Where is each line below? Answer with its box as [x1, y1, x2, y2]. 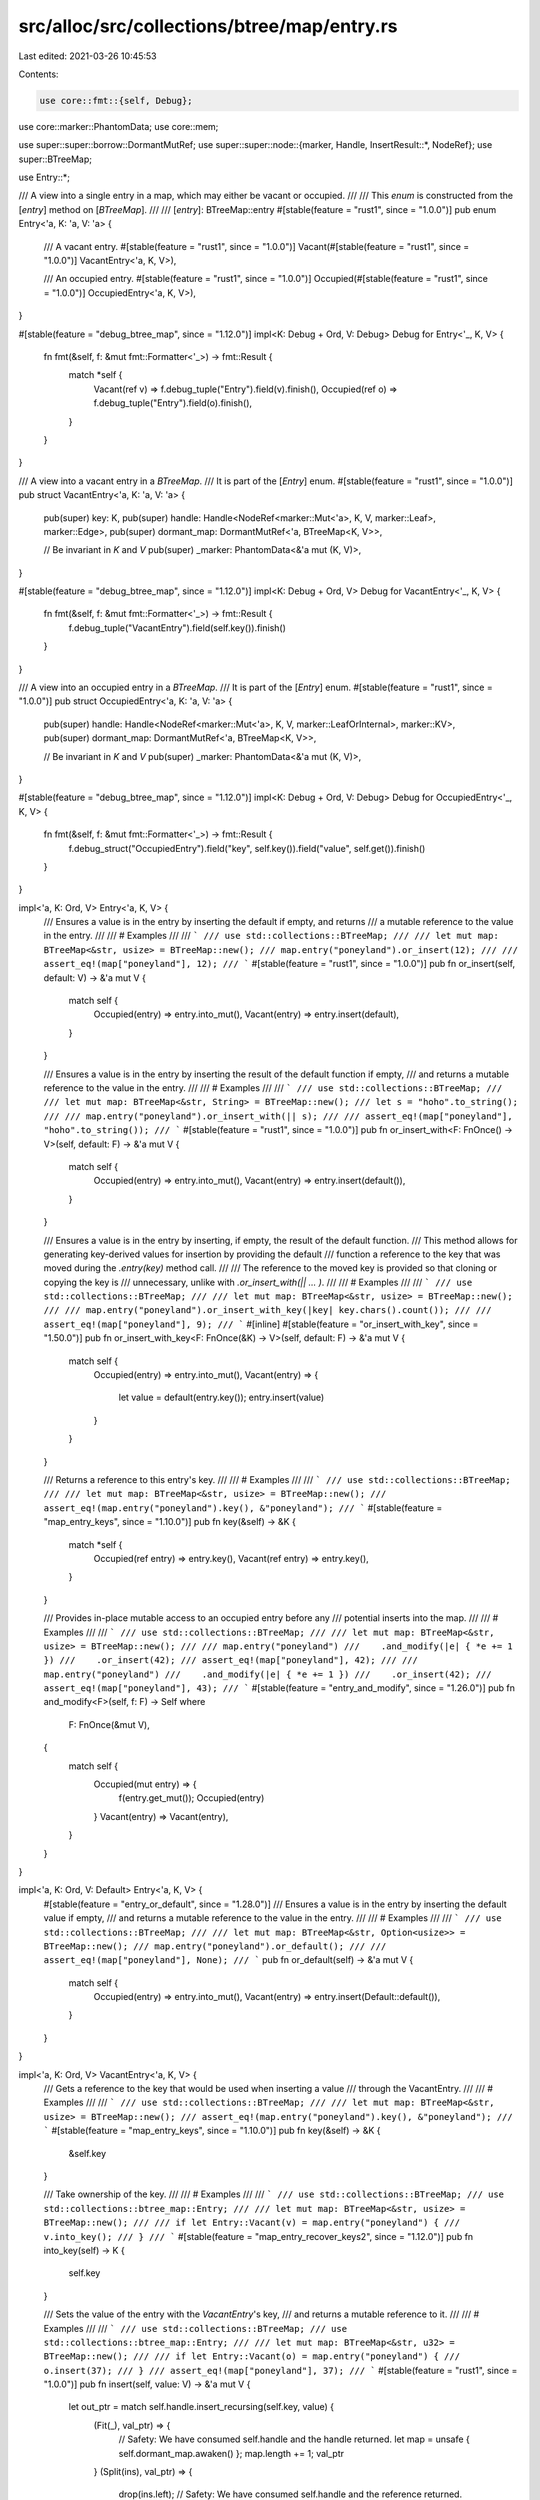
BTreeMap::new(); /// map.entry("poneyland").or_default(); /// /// [43, 1940, 387, 1952]
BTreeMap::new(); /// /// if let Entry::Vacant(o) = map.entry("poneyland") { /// [43, 2351, 460, 2362]
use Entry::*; [18, 171, 70, 184]
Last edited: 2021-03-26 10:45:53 [18, 50, 157, 62]
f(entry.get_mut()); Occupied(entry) [118, 1792, 265, 1804]
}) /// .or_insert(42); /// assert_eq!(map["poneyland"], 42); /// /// [43, 1655, 419, 1666]
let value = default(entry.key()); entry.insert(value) [118, 1391, 325, 1404]
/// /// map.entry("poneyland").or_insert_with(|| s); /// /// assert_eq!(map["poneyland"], [43, 1110, 514, 1122]
